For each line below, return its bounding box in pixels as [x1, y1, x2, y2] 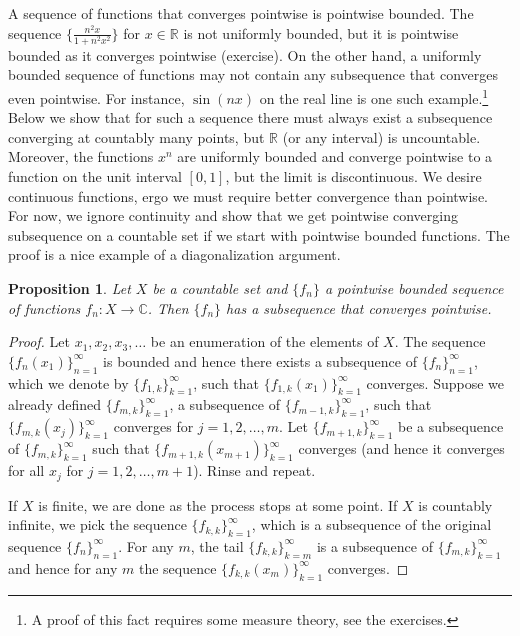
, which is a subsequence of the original [251, 514, 492, 535]
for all [8, 460, 45, 481]
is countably [418, 494, 493, 515]
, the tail [190, 535, 244, 556]
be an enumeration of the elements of [150, 331, 379, 352]
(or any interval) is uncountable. [282, 126, 481, 147]
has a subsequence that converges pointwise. [226, 297, 492, 318]
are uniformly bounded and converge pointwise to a [177, 146, 493, 167]
